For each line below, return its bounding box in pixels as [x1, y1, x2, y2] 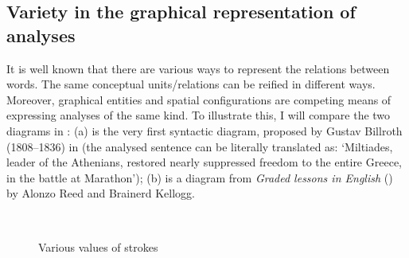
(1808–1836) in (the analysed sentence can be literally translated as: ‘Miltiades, [6, 138, 393, 154]
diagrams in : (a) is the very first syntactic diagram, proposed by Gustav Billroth [6, 122, 403, 139]
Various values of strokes [38, 238, 158, 255]
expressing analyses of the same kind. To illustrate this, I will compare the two [6, 107, 391, 123]
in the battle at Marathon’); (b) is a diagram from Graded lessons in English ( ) [6, 169, 393, 186]
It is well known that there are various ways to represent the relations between [6, 60, 390, 76]
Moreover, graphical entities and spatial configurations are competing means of [6, 91, 391, 107]
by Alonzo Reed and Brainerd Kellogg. [6, 185, 195, 201]
